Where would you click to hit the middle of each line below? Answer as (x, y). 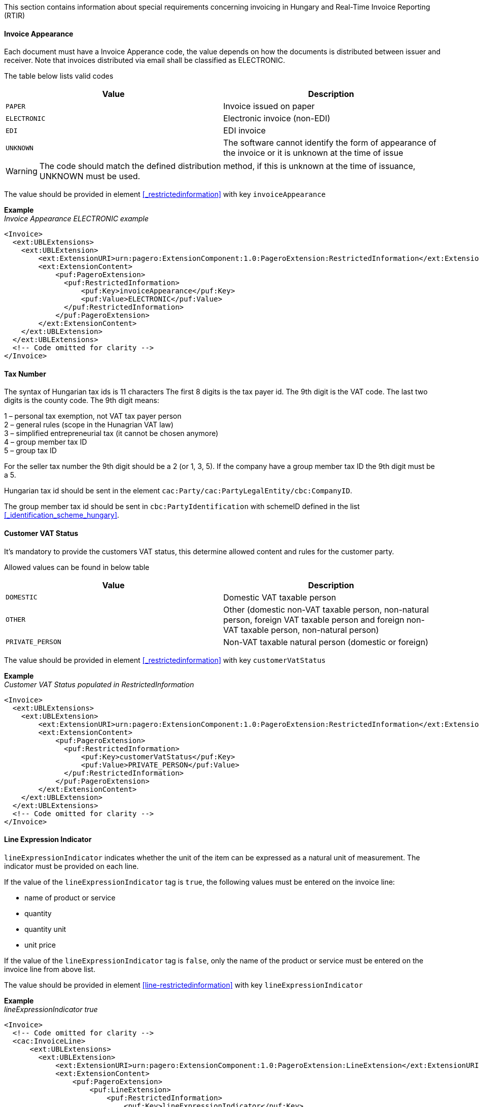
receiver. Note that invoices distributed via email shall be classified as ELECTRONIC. (145, 60)
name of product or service (70, 897)
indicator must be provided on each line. (72, 866)
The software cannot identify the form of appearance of (330, 143)
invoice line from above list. (50, 969)
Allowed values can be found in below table (77, 567)
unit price (40, 945)
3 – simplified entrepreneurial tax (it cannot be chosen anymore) (111, 433)
